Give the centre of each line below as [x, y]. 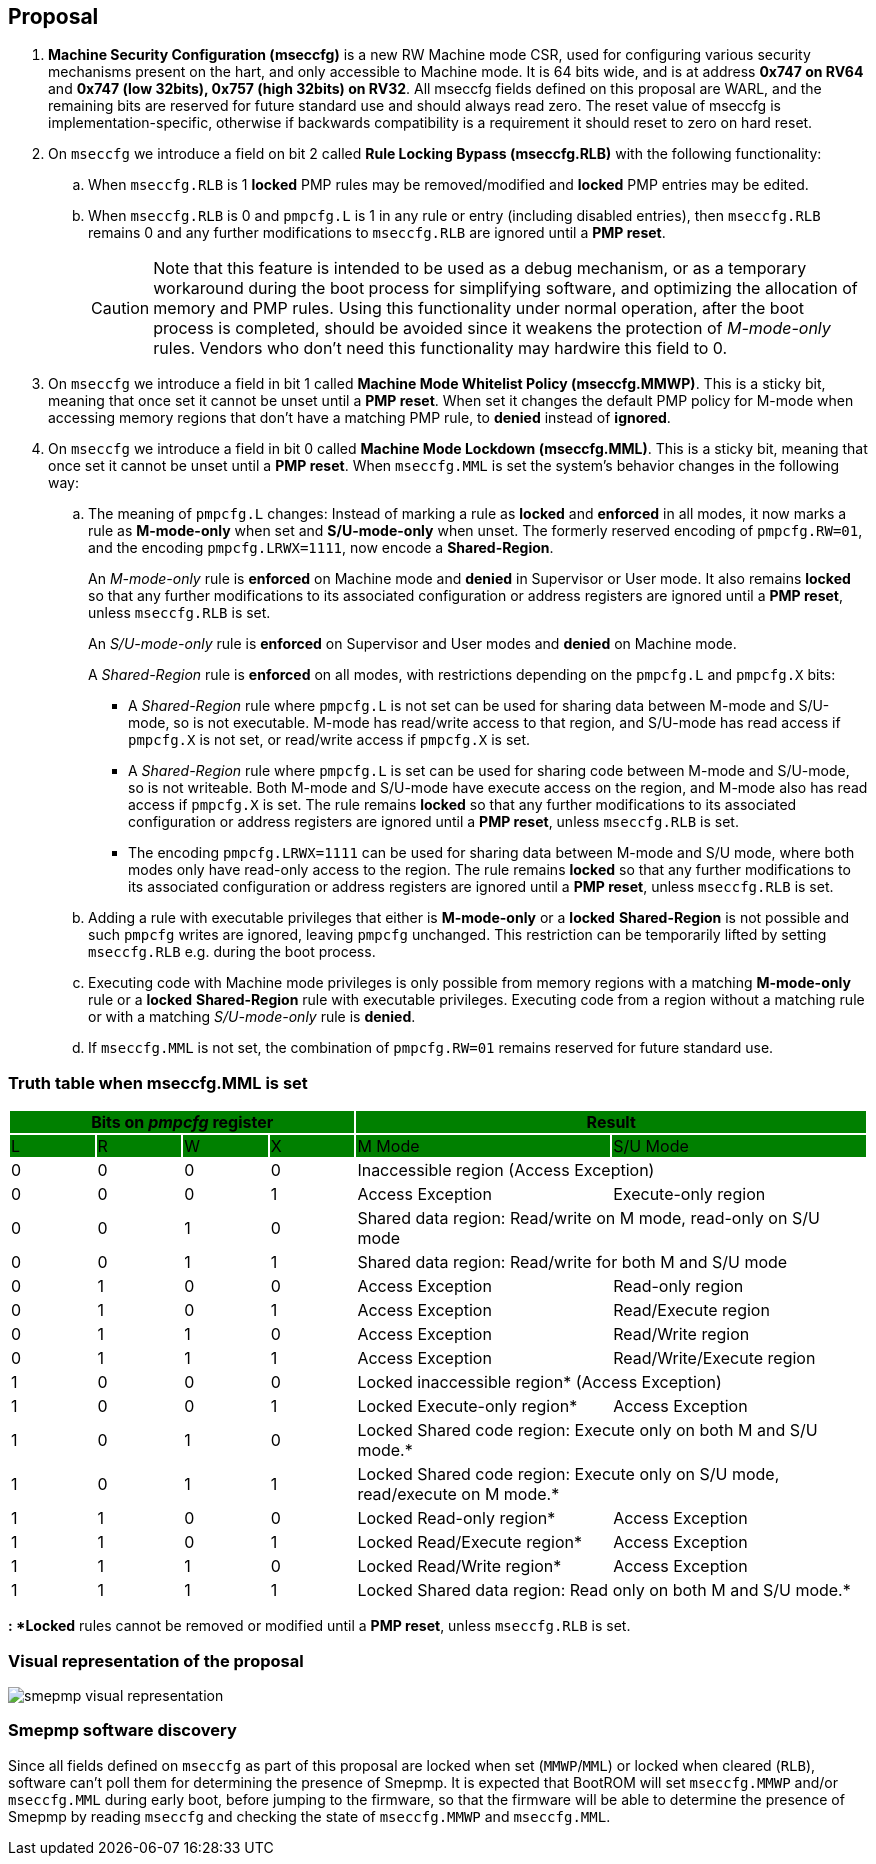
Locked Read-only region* [456, 1518]
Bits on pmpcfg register [182, 1122]
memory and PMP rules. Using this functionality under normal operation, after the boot [479, 308]
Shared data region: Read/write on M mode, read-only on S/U [588, 1218]
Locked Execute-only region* [467, 1406]
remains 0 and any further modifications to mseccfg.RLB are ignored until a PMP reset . [377, 233]
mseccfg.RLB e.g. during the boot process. [232, 952]
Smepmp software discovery [122, 1730]
